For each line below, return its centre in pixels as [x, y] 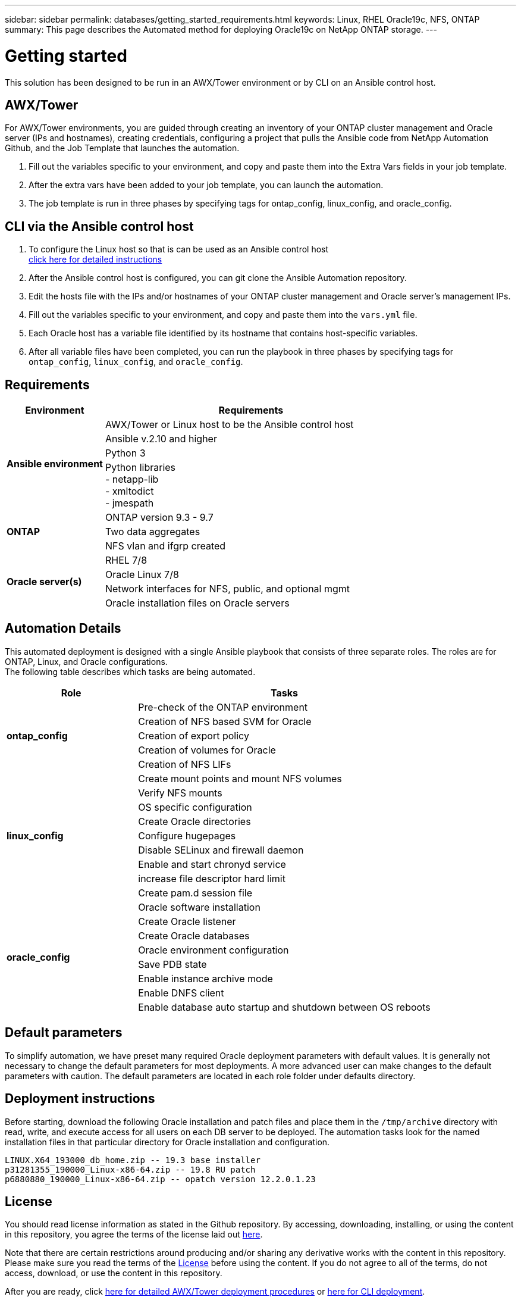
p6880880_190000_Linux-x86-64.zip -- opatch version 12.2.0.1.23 [160, 1179]
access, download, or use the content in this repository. [114, 1273]
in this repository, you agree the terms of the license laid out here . [134, 1235]
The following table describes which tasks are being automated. [130, 671]
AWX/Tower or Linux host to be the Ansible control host [229, 425]
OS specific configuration [195, 807]
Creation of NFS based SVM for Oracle [225, 721]
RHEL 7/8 [126, 560]
